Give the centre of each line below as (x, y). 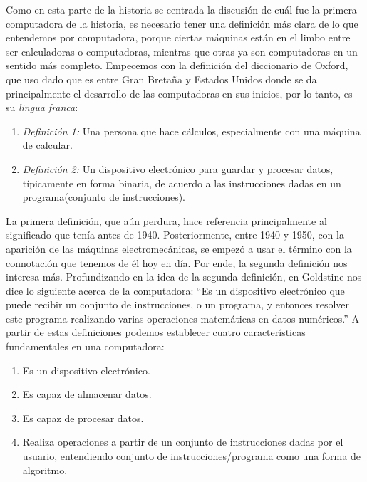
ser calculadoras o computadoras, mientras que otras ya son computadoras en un (182, 51)
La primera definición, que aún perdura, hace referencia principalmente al (166, 220)
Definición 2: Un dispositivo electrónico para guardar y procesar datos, (178, 168)
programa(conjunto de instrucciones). (104, 197)
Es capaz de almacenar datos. (87, 394)
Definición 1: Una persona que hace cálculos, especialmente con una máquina (191, 131)
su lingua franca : (42, 107)
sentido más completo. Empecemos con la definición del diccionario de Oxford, (177, 65)
